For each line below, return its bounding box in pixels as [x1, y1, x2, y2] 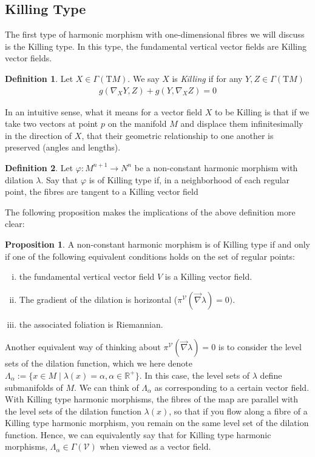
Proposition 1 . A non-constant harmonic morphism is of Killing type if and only [5, 237, 310, 250]
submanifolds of [5, 381, 63, 393]
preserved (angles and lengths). [5, 141, 121, 154]
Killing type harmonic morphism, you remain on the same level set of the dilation [5, 416, 309, 429]
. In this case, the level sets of [139, 368, 250, 381]
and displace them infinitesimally [180, 117, 303, 130]
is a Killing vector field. [164, 270, 252, 283]
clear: [5, 217, 25, 230]
